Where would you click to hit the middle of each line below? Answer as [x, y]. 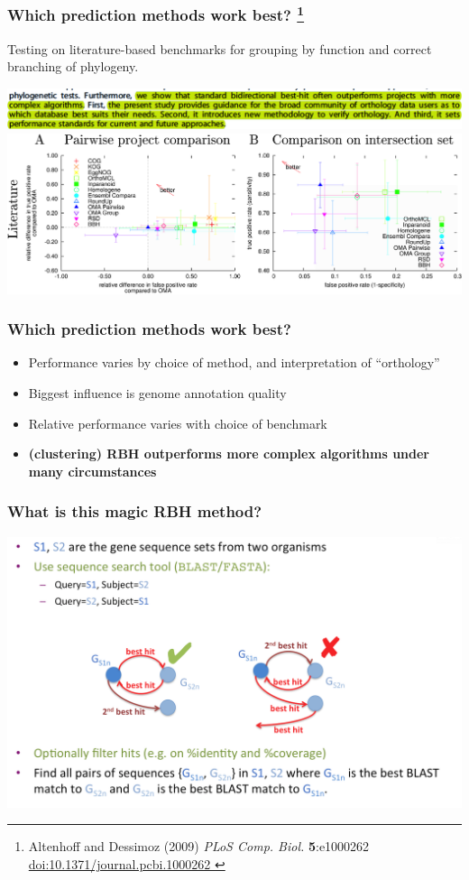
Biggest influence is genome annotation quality [157, 392]
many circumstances [92, 471]
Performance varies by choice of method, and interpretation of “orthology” [234, 362]
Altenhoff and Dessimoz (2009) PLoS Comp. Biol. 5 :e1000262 [199, 846]
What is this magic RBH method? [135, 511]
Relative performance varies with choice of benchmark [178, 423]
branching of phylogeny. [73, 66]
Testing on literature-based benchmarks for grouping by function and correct [220, 48]
